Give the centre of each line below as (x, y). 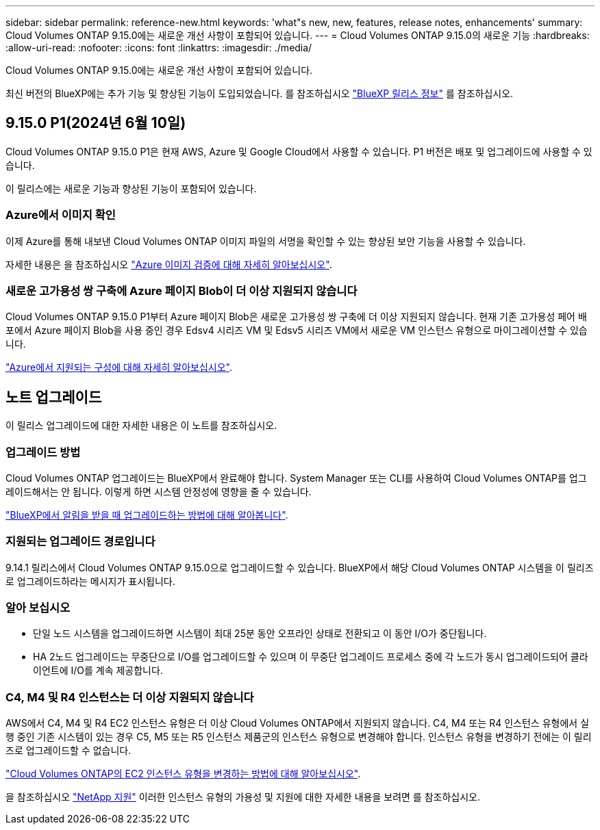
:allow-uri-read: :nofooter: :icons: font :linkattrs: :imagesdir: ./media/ (159, 48)
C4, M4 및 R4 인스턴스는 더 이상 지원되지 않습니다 (130, 697)
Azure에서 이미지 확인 (61, 215)
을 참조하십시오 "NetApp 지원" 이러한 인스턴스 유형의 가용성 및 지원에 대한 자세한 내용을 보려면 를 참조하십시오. (243, 797)
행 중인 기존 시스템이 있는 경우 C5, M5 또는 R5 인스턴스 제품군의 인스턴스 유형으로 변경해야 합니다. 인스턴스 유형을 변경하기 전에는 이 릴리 (299, 737)
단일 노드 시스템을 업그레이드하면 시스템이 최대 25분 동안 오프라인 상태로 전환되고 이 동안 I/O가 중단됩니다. (260, 634)
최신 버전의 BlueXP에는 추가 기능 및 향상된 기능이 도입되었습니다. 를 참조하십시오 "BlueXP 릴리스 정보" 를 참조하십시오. (260, 93)
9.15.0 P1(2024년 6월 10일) (96, 123)
